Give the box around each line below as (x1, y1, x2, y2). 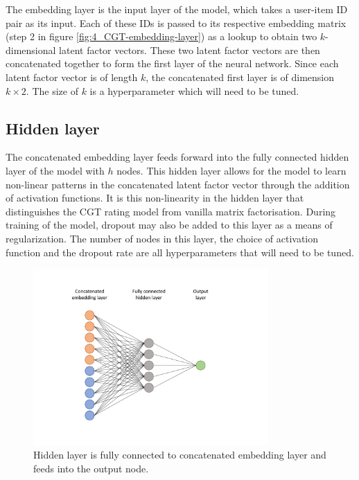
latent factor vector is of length (6, 69, 138, 84)
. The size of (26, 83, 78, 98)
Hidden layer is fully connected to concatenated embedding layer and (33, 447, 326, 462)
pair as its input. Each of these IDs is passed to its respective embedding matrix (6, 15, 347, 30)
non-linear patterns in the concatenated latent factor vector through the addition (6, 177, 350, 191)
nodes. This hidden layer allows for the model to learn (116, 163, 347, 177)
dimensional (6, 42, 56, 57)
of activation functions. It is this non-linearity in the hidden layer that (6, 190, 304, 205)
